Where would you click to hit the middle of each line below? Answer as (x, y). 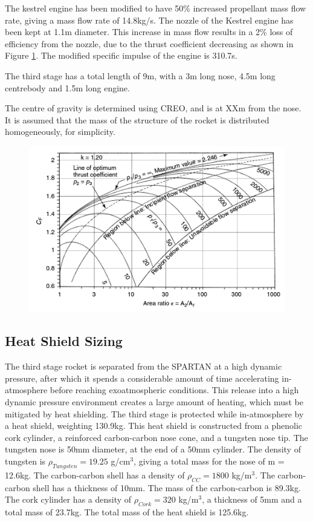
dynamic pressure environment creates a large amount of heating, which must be (154, 401)
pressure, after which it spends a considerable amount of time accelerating (142, 378)
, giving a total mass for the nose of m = (209, 461)
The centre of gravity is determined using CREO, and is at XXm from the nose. (153, 108)
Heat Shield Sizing (64, 341)
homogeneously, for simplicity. (60, 132)
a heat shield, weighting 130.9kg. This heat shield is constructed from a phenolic (154, 426)
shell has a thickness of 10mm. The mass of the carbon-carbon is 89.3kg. (167, 487)
